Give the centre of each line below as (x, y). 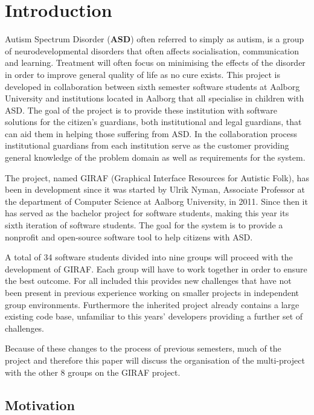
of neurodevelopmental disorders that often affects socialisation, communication (152, 50)
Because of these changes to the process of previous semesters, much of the (143, 348)
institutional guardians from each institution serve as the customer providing (147, 145)
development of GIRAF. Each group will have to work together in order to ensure (156, 269)
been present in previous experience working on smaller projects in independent (152, 292)
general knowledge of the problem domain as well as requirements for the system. (155, 157)
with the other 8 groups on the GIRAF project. (93, 372)
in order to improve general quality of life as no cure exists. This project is (143, 74)
